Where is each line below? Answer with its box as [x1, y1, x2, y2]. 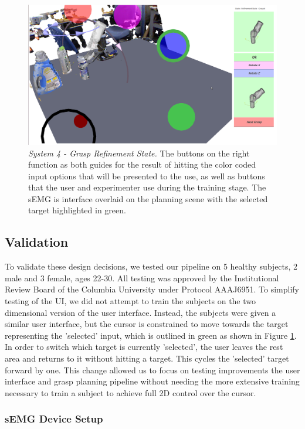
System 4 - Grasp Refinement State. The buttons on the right [28, 147, 250, 159]
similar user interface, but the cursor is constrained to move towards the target [5, 318, 289, 330]
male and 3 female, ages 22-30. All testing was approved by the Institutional [5, 271, 279, 284]
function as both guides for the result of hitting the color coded [28, 158, 256, 171]
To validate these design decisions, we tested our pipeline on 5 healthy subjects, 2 [5, 260, 298, 273]
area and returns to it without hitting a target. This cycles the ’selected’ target [5, 352, 289, 365]
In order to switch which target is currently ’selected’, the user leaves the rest [5, 341, 283, 353]
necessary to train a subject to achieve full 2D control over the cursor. [5, 386, 256, 399]
